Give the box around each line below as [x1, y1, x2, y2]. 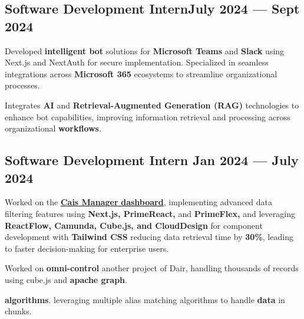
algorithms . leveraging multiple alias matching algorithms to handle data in [5, 293, 285, 305]
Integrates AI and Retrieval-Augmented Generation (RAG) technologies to [5, 98, 299, 111]
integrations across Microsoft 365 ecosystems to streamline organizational [5, 67, 277, 80]
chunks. [5, 305, 32, 317]
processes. [5, 79, 40, 91]
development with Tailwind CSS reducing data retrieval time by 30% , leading [5, 231, 293, 243]
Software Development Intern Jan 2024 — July [5, 151, 299, 169]
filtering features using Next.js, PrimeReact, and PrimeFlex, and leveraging [5, 207, 295, 219]
